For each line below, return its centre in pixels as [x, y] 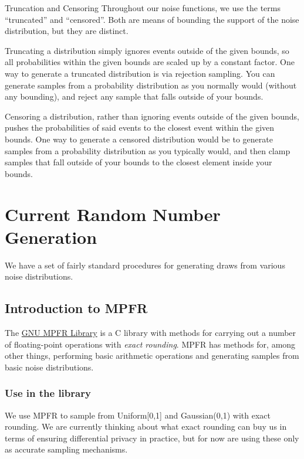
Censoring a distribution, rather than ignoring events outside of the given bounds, [152, 116]
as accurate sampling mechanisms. [66, 449]
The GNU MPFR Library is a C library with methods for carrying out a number [151, 333]
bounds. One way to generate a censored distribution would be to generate [139, 139]
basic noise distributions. [49, 367]
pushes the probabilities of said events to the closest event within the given [140, 127]
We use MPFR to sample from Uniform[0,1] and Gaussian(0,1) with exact [138, 415]
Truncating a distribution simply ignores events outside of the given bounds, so [147, 50]
